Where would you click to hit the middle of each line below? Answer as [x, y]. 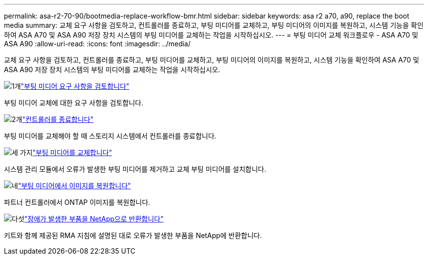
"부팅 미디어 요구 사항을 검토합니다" [75, 86]
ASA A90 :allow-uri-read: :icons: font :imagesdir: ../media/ [97, 44]
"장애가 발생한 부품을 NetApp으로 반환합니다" [94, 219]
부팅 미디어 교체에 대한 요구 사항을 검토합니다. [74, 103]
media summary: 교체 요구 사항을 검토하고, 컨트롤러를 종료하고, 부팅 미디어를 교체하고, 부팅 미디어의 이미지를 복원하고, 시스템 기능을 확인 [214, 25]
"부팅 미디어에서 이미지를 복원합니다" [74, 186]
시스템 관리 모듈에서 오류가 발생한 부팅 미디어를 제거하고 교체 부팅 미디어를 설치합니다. [135, 169]
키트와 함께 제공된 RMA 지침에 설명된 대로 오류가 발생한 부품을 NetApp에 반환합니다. [133, 235]
